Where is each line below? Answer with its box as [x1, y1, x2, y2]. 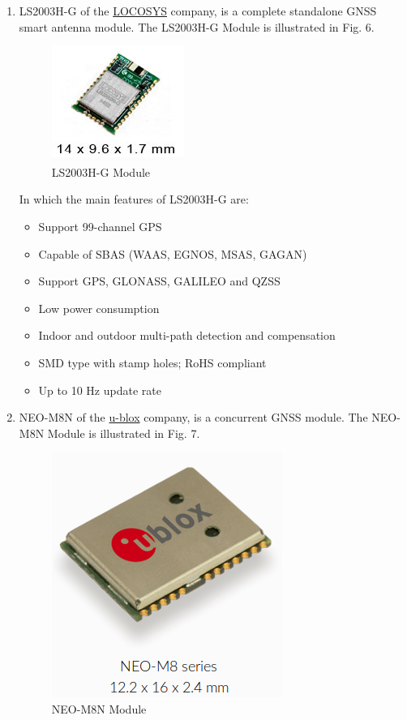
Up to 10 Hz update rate [38, 381, 161, 398]
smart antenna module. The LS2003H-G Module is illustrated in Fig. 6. [19, 18, 375, 35]
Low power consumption [38, 299, 160, 316]
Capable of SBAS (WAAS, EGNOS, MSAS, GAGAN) [38, 245, 307, 262]
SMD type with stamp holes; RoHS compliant [38, 354, 267, 371]
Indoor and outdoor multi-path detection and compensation [38, 327, 336, 344]
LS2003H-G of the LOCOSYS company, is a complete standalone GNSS [19, 2, 377, 19]
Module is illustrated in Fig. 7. [47, 424, 200, 441]
